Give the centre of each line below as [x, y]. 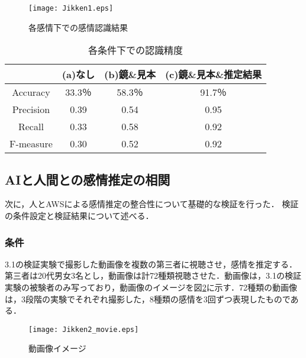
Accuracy [31, 92]
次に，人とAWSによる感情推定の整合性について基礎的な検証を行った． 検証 [152, 204]
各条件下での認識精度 [135, 50]
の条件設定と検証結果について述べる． [79, 216]
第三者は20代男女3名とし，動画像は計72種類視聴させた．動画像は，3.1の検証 [153, 275]
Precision [31, 109]
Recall [31, 127]
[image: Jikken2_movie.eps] [84, 329]
